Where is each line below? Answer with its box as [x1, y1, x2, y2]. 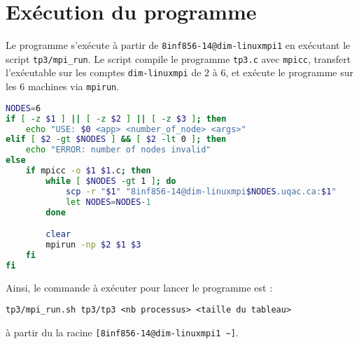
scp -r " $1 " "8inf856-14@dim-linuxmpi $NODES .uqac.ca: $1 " [65, 186, 337, 196]
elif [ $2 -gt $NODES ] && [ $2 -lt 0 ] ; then [6, 134, 227, 145]
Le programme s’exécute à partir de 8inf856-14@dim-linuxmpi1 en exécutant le [6, 38, 351, 52]
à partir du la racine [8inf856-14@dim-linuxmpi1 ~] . [6, 324, 239, 339]
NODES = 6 [6, 103, 41, 113]
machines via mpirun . [27, 79, 120, 94]
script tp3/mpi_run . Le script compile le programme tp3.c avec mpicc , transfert [6, 51, 351, 66]
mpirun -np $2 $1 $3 [45, 239, 141, 250]
